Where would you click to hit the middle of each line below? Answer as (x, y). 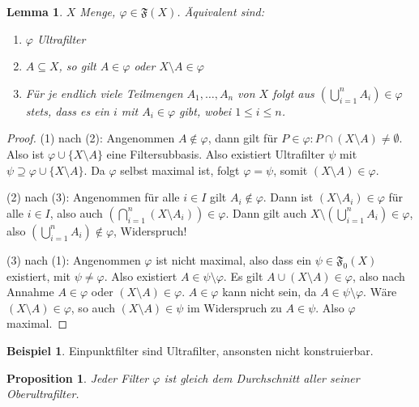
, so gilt (77, 66)
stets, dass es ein (67, 110)
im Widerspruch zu (235, 307)
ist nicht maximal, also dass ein (234, 259)
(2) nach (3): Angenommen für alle (93, 197)
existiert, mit (39, 276)
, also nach (378, 276)
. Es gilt (243, 276)
